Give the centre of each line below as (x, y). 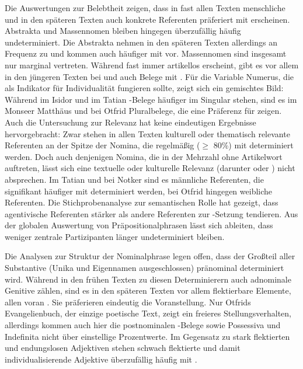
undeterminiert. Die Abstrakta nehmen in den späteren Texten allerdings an (141, 42)
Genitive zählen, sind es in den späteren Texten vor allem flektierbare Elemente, (148, 290)
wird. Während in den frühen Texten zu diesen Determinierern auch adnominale (148, 279)
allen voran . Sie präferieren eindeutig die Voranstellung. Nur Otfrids (128, 302)
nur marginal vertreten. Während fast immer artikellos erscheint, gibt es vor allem (152, 65)
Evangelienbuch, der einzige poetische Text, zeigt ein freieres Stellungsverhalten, (148, 313)
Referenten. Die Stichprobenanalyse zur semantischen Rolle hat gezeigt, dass (142, 202)
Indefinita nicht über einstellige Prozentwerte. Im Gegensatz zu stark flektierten (147, 336)
